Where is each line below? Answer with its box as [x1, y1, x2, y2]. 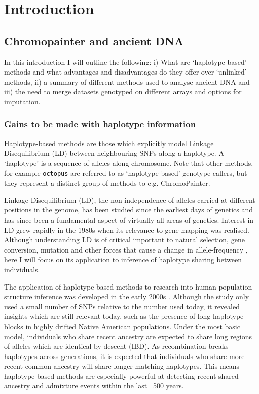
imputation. [4, 96, 41, 106]
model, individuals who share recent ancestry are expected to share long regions [4, 331, 252, 341]
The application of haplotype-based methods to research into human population [4, 281, 252, 292]
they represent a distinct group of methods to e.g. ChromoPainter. [4, 177, 210, 188]
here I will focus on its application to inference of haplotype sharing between [4, 254, 242, 265]
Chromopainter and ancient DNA [4, 32, 184, 48]
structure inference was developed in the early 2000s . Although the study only [4, 291, 249, 302]
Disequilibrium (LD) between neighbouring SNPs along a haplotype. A [4, 148, 224, 158]
